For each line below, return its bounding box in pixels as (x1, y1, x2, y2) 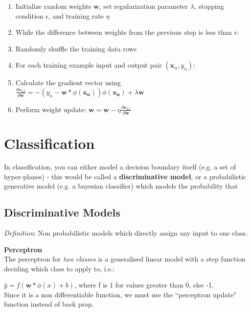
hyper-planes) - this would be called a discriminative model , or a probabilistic (4, 171, 247, 181)
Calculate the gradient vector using (15, 77, 121, 88)
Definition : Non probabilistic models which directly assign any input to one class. (4, 227, 248, 238)
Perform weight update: (15, 104, 87, 114)
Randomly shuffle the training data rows (15, 43, 137, 53)
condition (15, 10, 44, 21)
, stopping (194, 1, 224, 11)
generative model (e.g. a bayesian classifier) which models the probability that (4, 181, 238, 191)
